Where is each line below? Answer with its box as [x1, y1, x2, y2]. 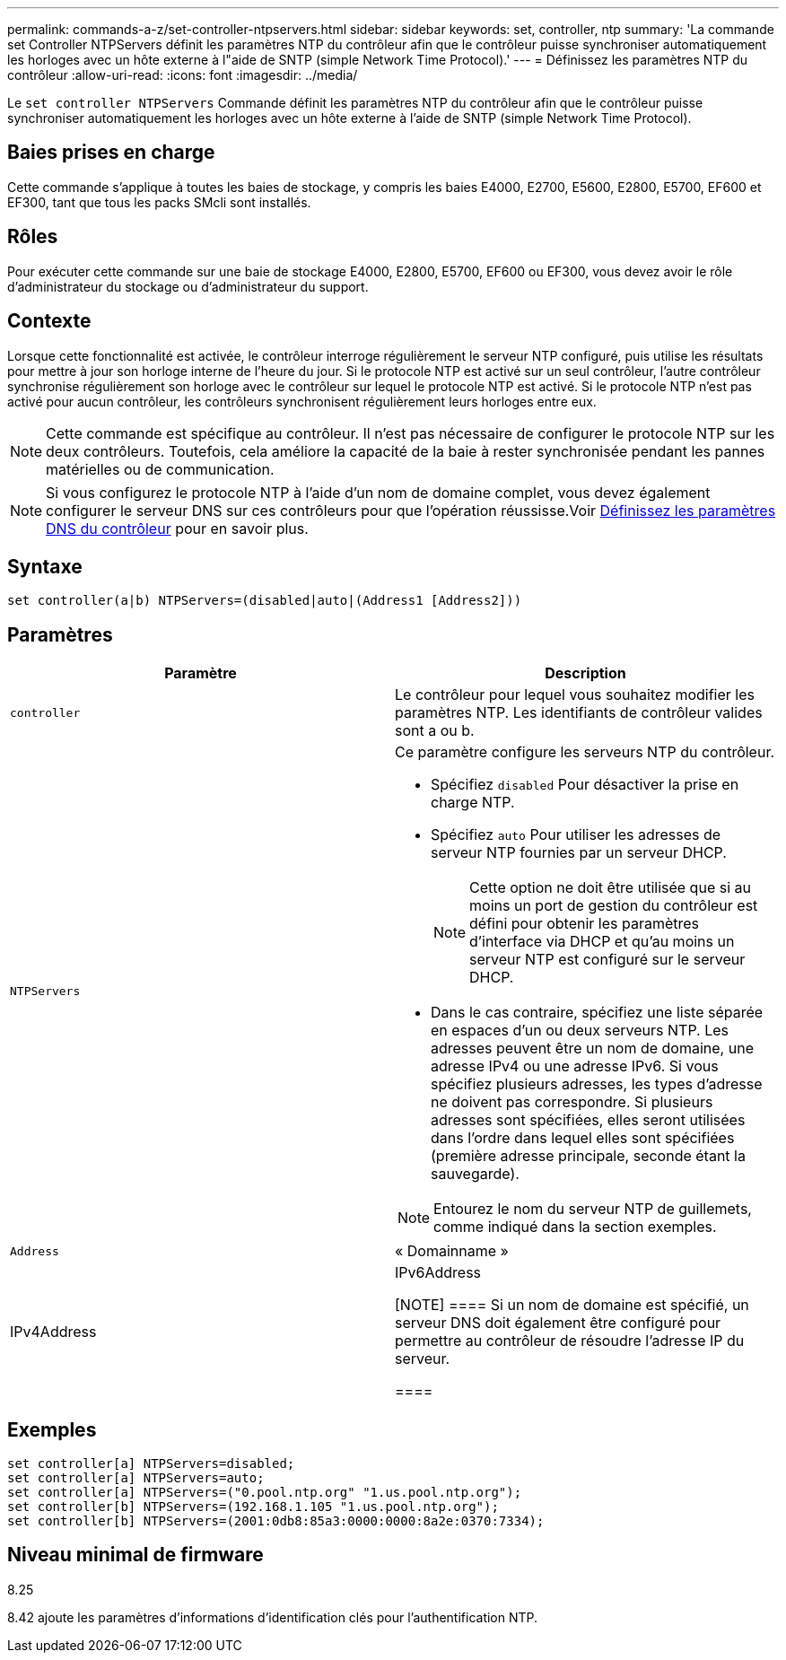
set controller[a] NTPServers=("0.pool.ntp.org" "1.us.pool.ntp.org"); [7, 1485, 522, 1500]
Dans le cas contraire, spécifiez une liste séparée [431, 1003, 764, 1022]
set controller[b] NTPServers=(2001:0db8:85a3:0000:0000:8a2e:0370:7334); [7, 1514, 545, 1529]
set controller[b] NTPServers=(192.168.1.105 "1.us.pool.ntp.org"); [7, 1499, 499, 1515]
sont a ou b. [395, 721, 475, 740]
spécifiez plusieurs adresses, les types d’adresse [431, 1075, 763, 1094]
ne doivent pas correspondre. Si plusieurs [431, 1093, 713, 1112]
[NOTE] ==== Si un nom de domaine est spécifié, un [395, 1296, 749, 1315]
